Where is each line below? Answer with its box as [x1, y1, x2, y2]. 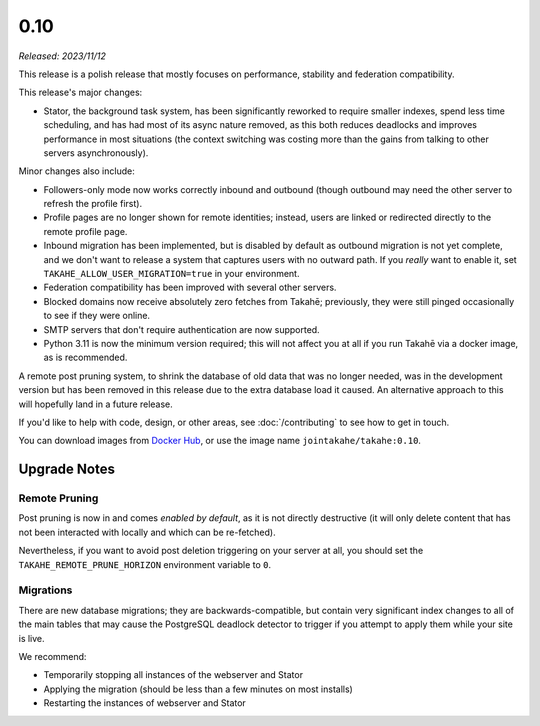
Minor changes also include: [18, 165, 135, 177]
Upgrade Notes [18, 461, 115, 478]
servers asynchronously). [43, 146, 149, 159]
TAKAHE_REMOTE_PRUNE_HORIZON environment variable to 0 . [18, 558, 272, 570]
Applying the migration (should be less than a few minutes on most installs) [43, 683, 354, 695]
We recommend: [18, 650, 87, 662]
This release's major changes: [18, 86, 143, 99]
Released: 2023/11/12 [18, 50, 107, 62]
